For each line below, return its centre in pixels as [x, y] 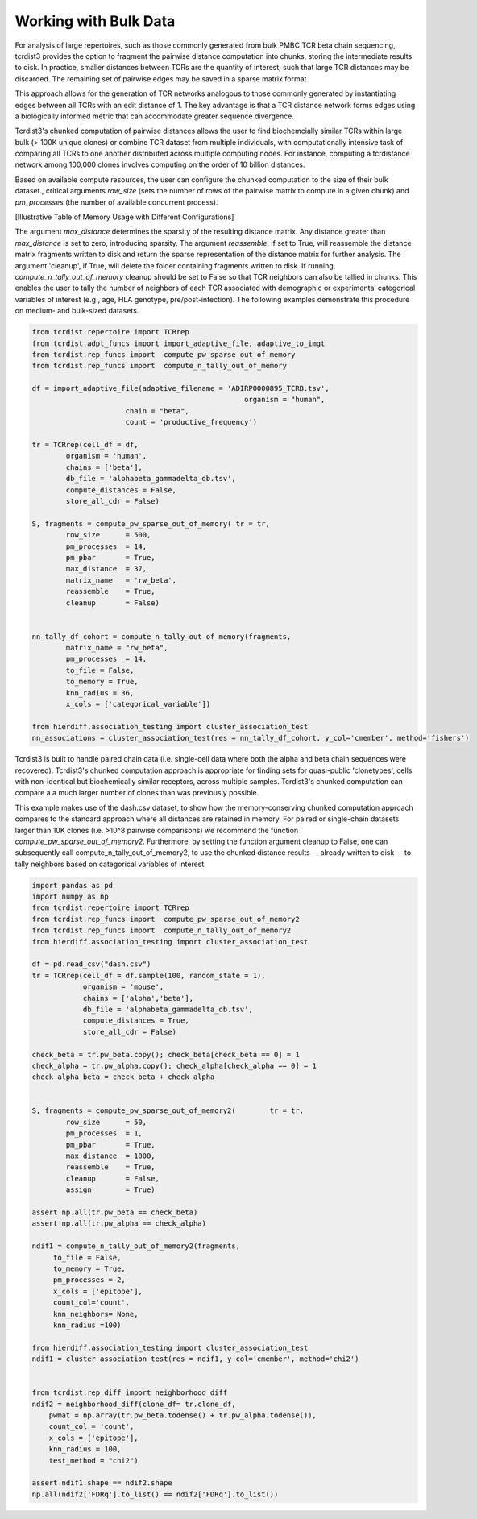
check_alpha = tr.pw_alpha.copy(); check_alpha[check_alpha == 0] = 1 [174, 1065]
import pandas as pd [72, 885]
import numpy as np [70, 897]
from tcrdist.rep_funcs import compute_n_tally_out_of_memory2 [162, 930]
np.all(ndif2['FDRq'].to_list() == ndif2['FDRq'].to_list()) [155, 1494]
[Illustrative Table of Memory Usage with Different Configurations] [124, 217]
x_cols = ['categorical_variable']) [138, 704]
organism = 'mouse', [123, 987]
